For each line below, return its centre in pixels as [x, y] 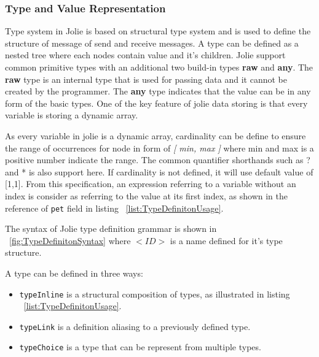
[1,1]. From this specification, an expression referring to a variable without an [151, 184]
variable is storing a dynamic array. [72, 115]
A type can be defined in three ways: [74, 273]
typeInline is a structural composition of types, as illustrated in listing [155, 294]
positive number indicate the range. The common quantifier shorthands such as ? [158, 160]
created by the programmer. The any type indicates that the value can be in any [158, 91]
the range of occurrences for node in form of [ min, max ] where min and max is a [159, 148]
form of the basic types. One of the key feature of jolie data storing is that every [156, 103]
